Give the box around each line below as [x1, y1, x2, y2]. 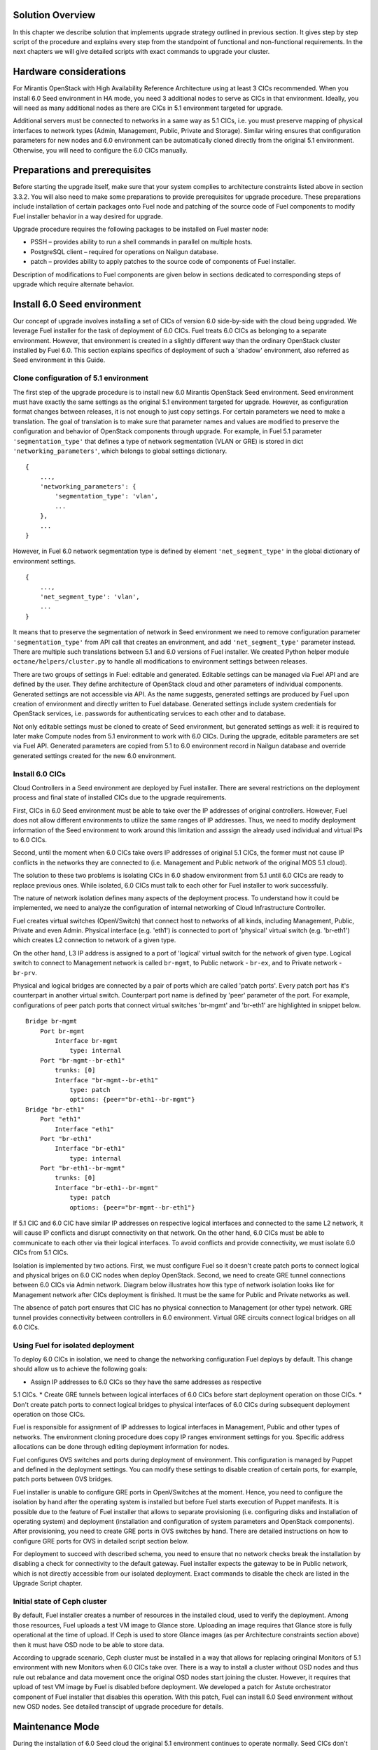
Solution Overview [13, 9, 96, 21]
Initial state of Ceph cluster [13, 1597, 107, 1606]
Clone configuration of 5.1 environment [13, 373, 148, 383]
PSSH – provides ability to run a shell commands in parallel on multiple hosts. [30, 238, 253, 246]
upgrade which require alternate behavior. [13, 280, 134, 288]
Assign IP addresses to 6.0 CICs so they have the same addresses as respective [30, 1378, 262, 1386]
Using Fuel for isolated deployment [13, 1340, 134, 1350]
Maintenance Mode [13, 1721, 99, 1732]
